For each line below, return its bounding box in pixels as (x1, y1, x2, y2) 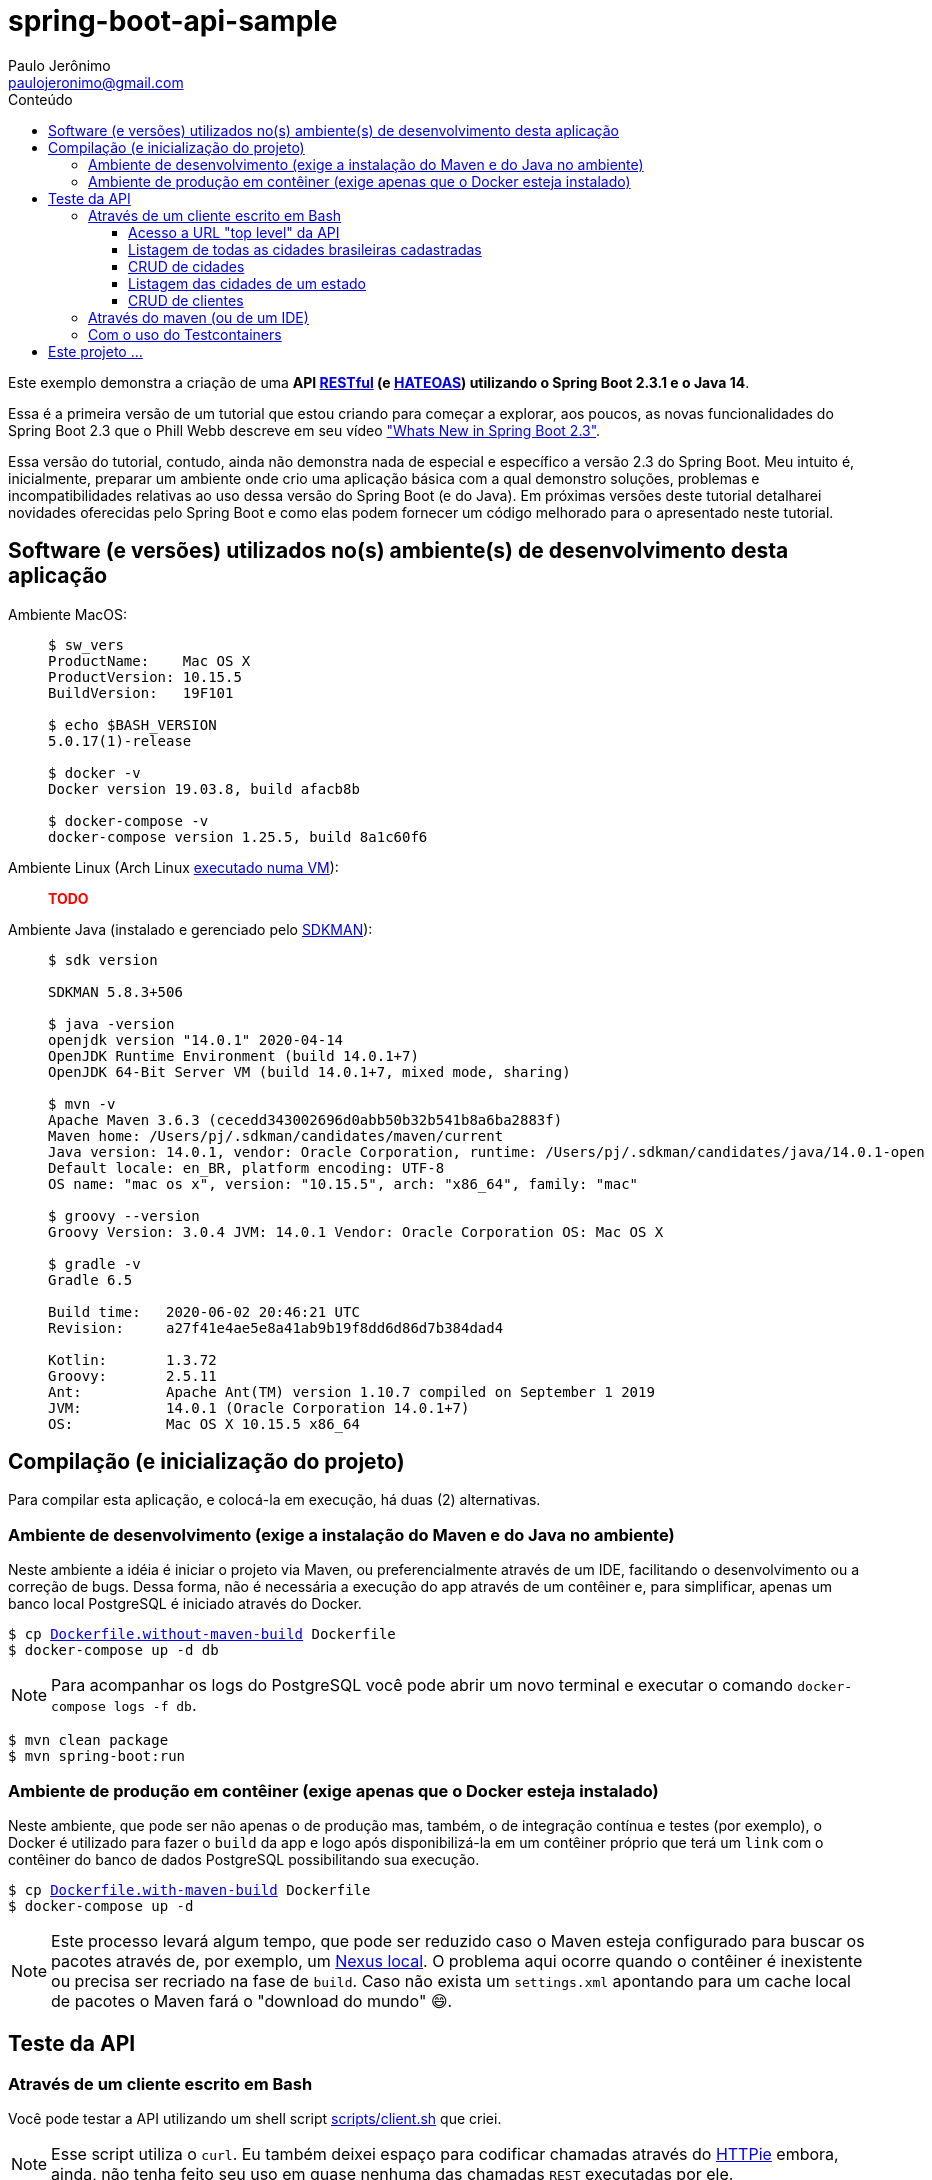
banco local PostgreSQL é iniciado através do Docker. (8, 1595, 362, 1613)
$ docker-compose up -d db (8, 1642, 219, 1659)
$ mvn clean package (8, 1732, 169, 1749)
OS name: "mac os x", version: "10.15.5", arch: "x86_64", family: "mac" (48, 1175, 639, 1192)
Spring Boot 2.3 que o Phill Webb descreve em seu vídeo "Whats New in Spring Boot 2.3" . (8, 421, 601, 439)
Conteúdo (8, 90, 73, 108)
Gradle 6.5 (48, 1271, 133, 1288)
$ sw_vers (48, 636, 124, 653)
